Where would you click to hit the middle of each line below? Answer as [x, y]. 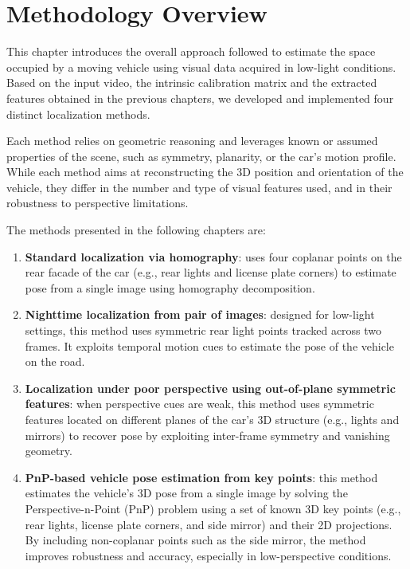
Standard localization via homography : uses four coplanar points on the [213, 256]
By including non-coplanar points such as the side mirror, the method [195, 540]
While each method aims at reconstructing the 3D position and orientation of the [205, 172]
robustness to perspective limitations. [98, 203]
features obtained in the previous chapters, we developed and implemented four [200, 98]
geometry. [49, 451]
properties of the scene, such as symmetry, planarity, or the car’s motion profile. [201, 156]
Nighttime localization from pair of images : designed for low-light [200, 314]
